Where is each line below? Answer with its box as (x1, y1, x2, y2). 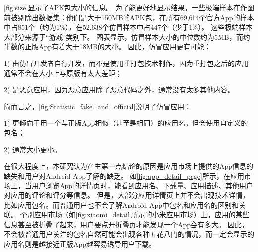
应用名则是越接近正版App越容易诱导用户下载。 (4, 238, 156, 249)
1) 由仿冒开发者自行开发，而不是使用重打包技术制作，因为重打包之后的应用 (4, 58, 249, 68)
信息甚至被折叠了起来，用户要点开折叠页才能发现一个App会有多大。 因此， (4, 219, 249, 229)
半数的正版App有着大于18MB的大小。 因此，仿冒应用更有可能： (4, 41, 211, 52)
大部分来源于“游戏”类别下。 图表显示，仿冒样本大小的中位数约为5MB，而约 (4, 31, 250, 42)
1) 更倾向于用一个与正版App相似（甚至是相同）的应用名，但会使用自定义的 (4, 118, 248, 128)
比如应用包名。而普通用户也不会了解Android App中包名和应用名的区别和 (4, 199, 239, 210)
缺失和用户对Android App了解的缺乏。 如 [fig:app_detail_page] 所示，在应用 (4, 170, 244, 181)
